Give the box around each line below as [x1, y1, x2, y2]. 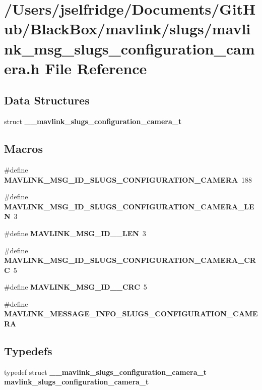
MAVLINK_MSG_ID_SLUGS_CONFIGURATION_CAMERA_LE [4, 201, 254, 211]
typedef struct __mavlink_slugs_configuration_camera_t [4, 366, 207, 377]
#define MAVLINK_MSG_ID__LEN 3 [4, 228, 146, 238]
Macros [4, 141, 43, 156]
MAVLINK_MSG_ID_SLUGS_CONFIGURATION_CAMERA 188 [4, 174, 252, 185]
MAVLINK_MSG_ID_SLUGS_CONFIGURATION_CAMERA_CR [4, 255, 256, 265]
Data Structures [4, 92, 90, 108]
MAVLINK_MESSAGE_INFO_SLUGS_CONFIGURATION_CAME [4, 308, 258, 319]
